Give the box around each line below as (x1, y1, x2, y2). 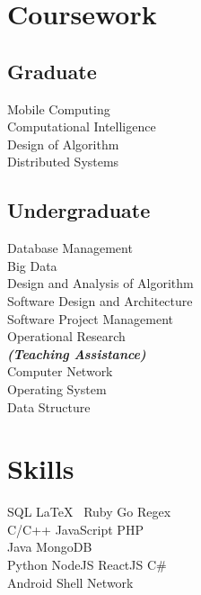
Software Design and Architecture (7, 291, 193, 310)
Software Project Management (7, 309, 173, 328)
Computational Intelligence (7, 117, 156, 136)
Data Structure (7, 397, 91, 416)
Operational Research (7, 327, 126, 346)
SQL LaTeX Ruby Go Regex (7, 502, 171, 521)
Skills (7, 450, 74, 487)
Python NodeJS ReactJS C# (7, 555, 167, 573)
